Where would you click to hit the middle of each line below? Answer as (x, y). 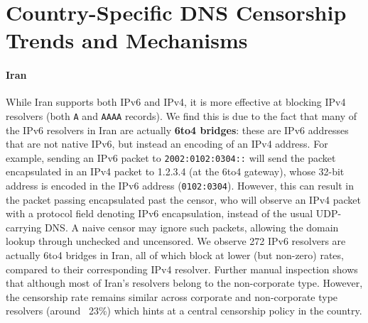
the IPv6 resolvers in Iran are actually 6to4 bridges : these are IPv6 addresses (177, 130)
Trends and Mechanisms (127, 40)
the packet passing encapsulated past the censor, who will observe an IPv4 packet (184, 199)
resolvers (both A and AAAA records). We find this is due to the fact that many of (182, 115)
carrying (24, 227)
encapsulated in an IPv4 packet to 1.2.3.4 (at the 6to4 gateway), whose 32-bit (175, 171)
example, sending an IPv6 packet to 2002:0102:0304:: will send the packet (171, 157)
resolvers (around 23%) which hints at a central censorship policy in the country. (184, 311)
